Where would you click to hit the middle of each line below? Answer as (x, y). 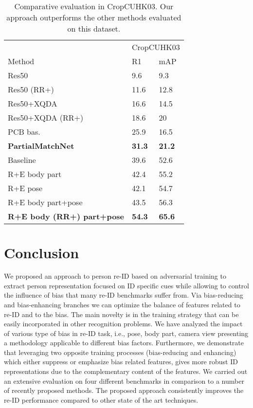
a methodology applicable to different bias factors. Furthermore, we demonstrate (124, 343)
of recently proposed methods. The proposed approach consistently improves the (124, 390)
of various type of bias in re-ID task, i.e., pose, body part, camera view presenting (126, 333)
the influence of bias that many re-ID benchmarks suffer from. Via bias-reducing (124, 295)
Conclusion (42, 253)
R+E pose (25, 188)
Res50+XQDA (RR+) (46, 117)
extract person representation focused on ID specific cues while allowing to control (126, 285)
